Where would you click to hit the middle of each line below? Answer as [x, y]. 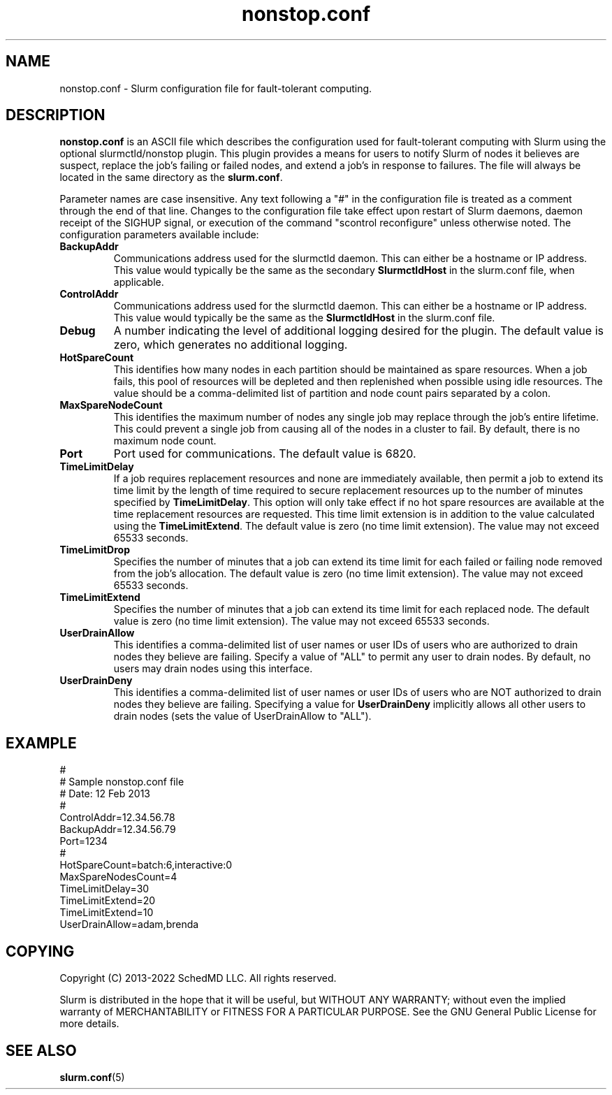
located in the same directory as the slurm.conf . [171, 177]
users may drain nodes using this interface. [213, 669]
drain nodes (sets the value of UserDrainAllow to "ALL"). [242, 716]
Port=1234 [83, 841]
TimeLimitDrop [95, 550]
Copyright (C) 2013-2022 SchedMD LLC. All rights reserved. [198, 978]
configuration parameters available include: [159, 235]
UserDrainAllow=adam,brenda [129, 924]
